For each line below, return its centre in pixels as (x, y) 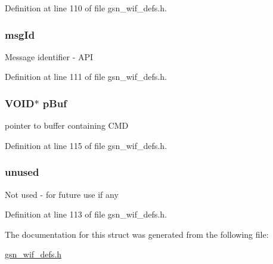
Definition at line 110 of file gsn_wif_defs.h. (86, 8)
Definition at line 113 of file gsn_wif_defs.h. (86, 214)
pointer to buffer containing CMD (67, 125)
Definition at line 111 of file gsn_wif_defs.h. (86, 77)
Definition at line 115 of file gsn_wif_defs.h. (86, 145)
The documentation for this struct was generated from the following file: (137, 234)
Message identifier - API (49, 56)
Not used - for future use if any (62, 194)
